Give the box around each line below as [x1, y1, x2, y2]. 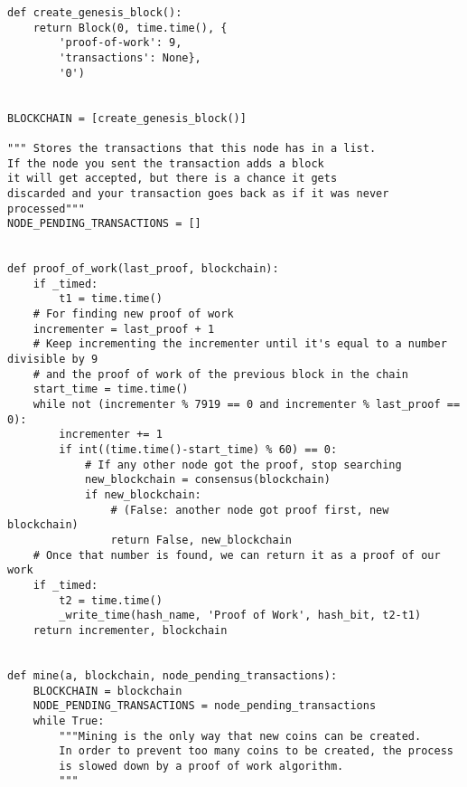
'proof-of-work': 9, [59, 36, 182, 50]
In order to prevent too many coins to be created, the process [59, 744, 453, 758]
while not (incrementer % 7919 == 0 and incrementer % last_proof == [33, 398, 461, 412]
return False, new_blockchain [110, 533, 292, 546]
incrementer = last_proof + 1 [33, 322, 215, 336]
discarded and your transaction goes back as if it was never [7, 186, 389, 200]
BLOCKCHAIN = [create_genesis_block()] [7, 111, 247, 125]
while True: [33, 714, 105, 727]
